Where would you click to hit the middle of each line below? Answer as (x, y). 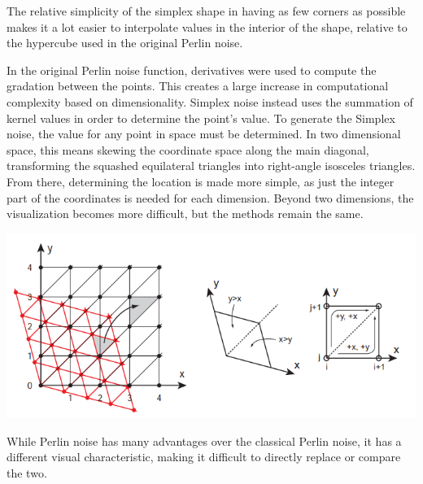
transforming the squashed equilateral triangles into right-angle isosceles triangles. (211, 166)
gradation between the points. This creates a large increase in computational (198, 86)
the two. (27, 472)
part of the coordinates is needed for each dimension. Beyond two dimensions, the (210, 197)
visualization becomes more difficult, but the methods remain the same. (185, 214)
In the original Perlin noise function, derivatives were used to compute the (192, 70)
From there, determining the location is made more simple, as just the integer (201, 181)
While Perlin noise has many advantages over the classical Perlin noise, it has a (204, 440)
